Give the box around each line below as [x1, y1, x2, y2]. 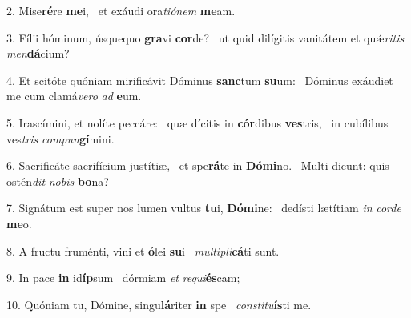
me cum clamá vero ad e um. [6, 87, 142, 104]
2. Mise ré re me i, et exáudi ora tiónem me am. [6, 2, 236, 18]
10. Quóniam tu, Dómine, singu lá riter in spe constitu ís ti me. [6, 296, 312, 312]
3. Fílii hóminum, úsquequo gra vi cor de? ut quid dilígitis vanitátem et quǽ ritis [6, 29, 405, 46]
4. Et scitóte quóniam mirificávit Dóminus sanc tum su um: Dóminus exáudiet [6, 71, 393, 88]
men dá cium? [6, 45, 70, 62]
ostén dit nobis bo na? [6, 172, 109, 189]
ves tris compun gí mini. [6, 130, 115, 147]
